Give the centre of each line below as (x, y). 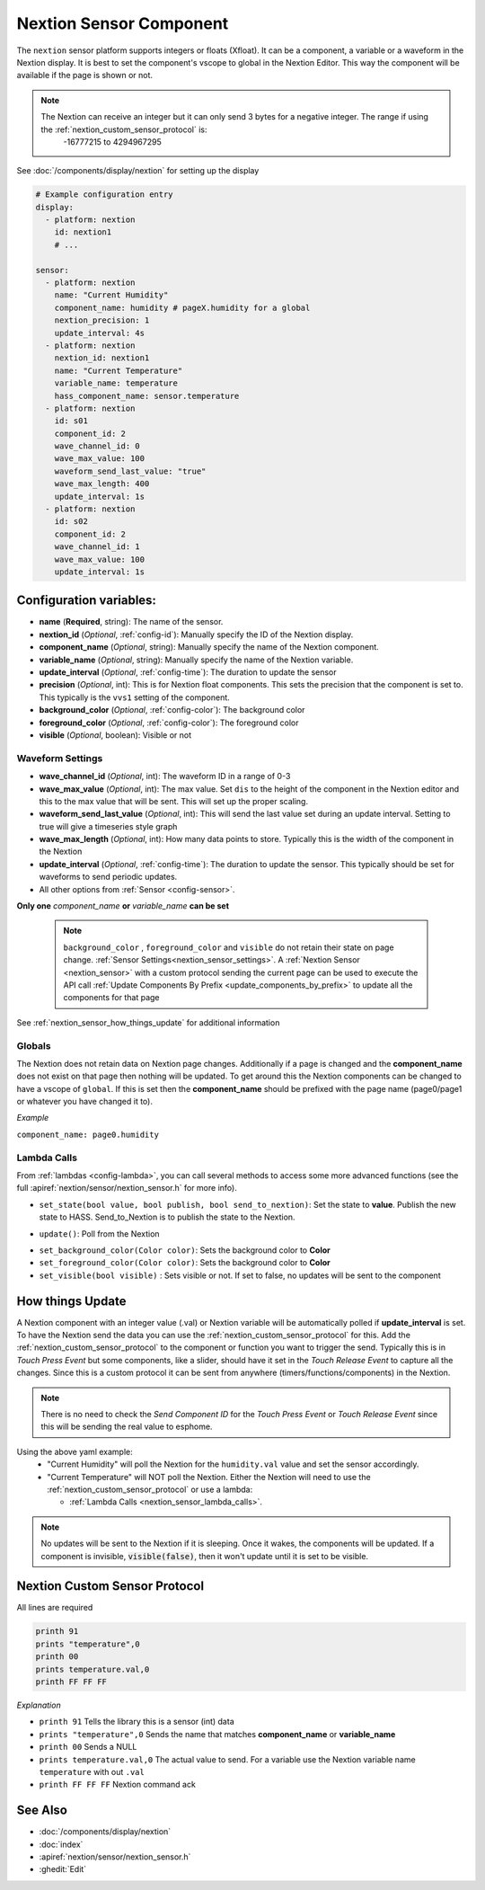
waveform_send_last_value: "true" (130, 471)
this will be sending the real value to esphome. (127, 1427)
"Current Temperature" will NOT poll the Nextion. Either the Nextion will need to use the (209, 1477)
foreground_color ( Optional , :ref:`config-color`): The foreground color (169, 723)
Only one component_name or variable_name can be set (123, 906)
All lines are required (55, 1608)
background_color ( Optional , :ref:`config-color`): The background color (172, 710)
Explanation (39, 1705)
